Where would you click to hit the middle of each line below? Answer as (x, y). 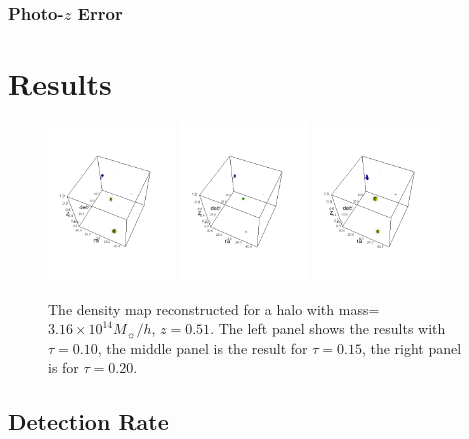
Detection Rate (88, 421)
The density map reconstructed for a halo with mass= (214, 308)
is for (63, 367)
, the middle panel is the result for (202, 347)
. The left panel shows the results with (328, 328)
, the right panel (411, 347)
